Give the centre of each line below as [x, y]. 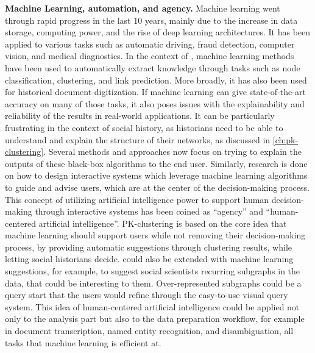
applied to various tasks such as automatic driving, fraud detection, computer [150, 44]
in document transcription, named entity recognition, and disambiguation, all [149, 331]
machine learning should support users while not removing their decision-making [155, 235]
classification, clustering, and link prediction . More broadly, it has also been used [156, 80]
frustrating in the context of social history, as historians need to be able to [144, 127]
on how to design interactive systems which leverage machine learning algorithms [156, 175]
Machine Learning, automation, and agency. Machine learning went [143, 8]
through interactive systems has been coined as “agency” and [149, 211]
